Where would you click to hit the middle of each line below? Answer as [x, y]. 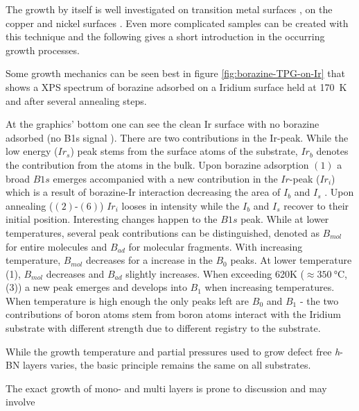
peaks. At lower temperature [291, 260]
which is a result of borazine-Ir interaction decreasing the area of [143, 192]
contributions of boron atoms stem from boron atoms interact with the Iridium [173, 314]
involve [20, 402]
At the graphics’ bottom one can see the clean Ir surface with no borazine [163, 124]
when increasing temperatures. [270, 287]
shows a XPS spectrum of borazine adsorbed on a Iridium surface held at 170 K [176, 86]
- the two [319, 300]
